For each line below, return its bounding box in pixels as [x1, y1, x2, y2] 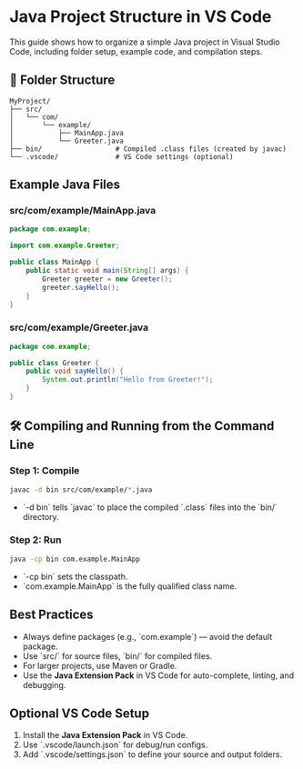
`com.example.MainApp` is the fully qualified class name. [22, 580, 237, 592]
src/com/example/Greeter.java [9, 321, 148, 334]
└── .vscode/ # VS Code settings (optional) [9, 152, 234, 161]
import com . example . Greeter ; [9, 241, 120, 251]
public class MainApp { [9, 257, 100, 267]
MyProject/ [9, 96, 51, 105]
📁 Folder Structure [9, 73, 116, 88]
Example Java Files [9, 177, 121, 193]
